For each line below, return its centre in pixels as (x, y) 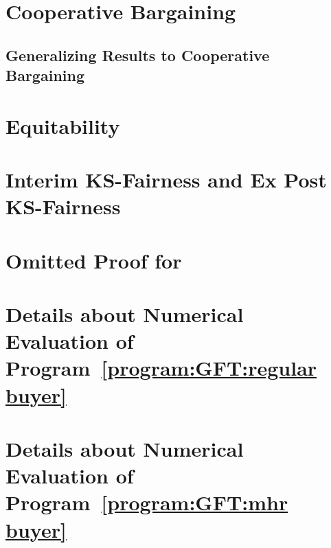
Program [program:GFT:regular (161, 368)
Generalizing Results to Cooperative (138, 55)
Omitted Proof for (94, 260)
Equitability (63, 125)
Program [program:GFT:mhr (147, 502)
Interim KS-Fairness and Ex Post (166, 180)
